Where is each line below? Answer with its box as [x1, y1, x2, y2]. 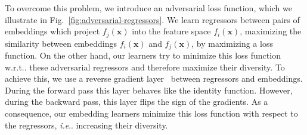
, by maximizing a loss [191, 37, 273, 49]
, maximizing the [240, 25, 302, 37]
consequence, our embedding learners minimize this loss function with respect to [5, 107, 298, 120]
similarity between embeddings [5, 37, 117, 49]
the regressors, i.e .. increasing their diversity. [5, 118, 168, 131]
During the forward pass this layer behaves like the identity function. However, [5, 83, 293, 96]
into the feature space [132, 25, 211, 37]
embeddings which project [5, 25, 100, 37]
